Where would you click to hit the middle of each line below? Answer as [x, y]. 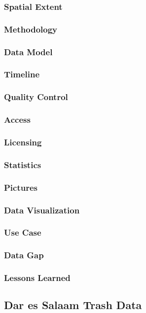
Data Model [28, 52]
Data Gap [24, 255]
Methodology [31, 29]
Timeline [22, 74]
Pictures [21, 187]
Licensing [23, 142]
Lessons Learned [37, 278]
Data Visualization [42, 210]
